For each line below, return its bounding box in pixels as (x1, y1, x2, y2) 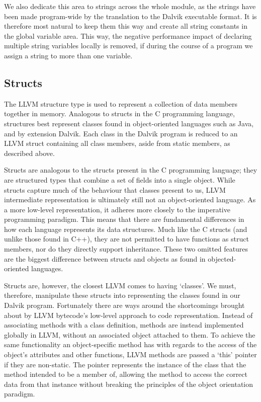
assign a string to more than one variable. (4, 50, 133, 60)
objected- (208, 253, 236, 264)
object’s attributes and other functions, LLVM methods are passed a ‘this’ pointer (4, 349, 257, 360)
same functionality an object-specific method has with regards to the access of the (4, 339, 257, 350)
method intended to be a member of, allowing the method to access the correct (4, 369, 247, 379)
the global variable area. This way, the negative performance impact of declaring (4, 30, 252, 41)
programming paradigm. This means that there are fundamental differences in (4, 214, 244, 224)
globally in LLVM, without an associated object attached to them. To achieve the (4, 329, 255, 340)
